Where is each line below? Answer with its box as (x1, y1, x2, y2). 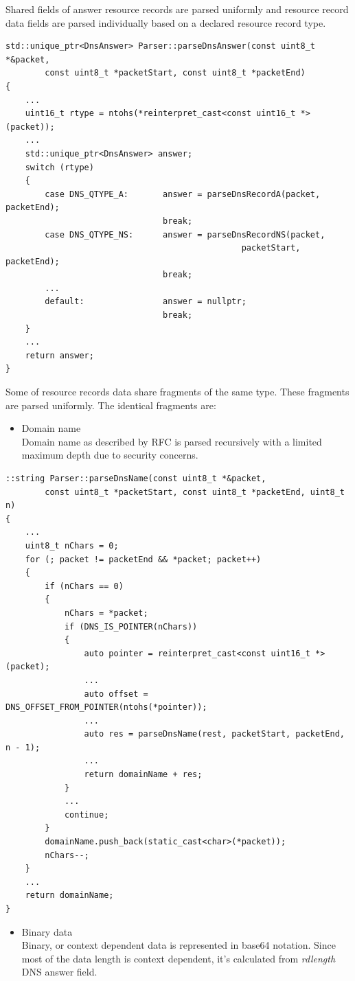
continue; (64, 809, 109, 820)
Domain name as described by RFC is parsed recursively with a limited (21, 434, 322, 448)
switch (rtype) (25, 162, 94, 172)
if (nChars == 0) (45, 581, 124, 591)
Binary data (21, 924, 73, 938)
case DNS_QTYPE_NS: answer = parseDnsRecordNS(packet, (45, 229, 325, 240)
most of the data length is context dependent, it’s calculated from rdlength (21, 951, 336, 965)
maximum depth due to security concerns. (21, 448, 198, 462)
